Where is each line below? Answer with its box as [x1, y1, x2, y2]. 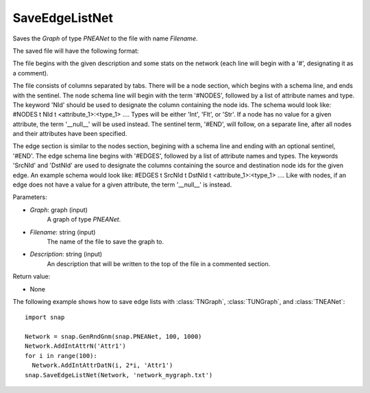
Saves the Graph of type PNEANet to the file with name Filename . [12, 34, 198, 43]
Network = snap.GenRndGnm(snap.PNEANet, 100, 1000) [25, 333, 202, 341]
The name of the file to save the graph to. [47, 237, 164, 246]
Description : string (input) [29, 250, 103, 259]
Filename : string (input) [29, 228, 96, 236]
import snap [25, 313, 65, 322]
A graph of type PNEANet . [47, 215, 121, 224]
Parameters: [12, 193, 47, 202]
